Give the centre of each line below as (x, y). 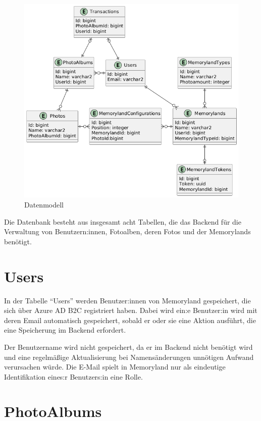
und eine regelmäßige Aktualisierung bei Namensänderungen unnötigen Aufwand (129, 357)
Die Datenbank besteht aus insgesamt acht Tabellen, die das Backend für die (123, 221)
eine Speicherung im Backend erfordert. (65, 330)
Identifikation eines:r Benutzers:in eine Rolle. (73, 376)
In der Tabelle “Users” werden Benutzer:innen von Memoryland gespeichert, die (127, 300)
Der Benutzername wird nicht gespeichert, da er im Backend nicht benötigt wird (128, 347)
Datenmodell (44, 205)
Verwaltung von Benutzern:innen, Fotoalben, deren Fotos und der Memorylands (127, 231)
